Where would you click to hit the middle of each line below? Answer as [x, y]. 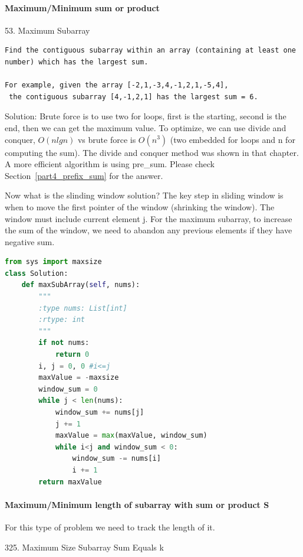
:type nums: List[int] [83, 308]
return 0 [72, 355]
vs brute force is [107, 139]
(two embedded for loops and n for [233, 139]
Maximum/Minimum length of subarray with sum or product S [137, 504]
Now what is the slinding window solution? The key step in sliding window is [144, 195]
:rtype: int [62, 320]
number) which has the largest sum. [77, 62]
